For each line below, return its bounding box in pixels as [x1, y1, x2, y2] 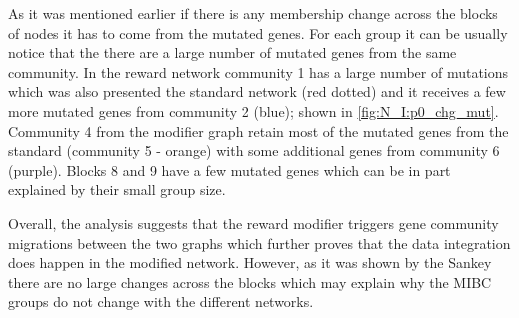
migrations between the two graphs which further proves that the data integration [8, 232, 511, 253]
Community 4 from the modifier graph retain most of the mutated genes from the [8, 120, 509, 141]
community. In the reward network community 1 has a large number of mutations [8, 61, 509, 82]
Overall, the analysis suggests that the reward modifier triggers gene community [8, 212, 499, 233]
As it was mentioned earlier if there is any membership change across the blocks [8, 3, 498, 23]
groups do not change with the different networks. [8, 291, 314, 312]
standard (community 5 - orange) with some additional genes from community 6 [8, 140, 500, 161]
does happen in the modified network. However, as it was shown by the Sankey [8, 252, 492, 273]
